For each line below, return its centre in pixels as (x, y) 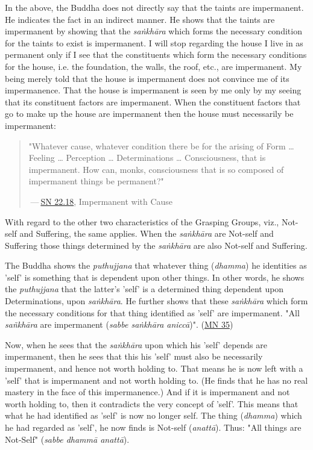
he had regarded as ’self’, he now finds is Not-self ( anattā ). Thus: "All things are (153, 427)
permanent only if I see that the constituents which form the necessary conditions (156, 55)
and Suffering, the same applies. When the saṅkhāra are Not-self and (147, 233)
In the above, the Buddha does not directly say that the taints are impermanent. (154, 7)
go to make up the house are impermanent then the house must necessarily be (149, 114)
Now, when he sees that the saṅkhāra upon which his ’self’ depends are (136, 344)
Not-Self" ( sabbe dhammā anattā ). (67, 439)
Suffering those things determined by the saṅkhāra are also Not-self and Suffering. (156, 245)
